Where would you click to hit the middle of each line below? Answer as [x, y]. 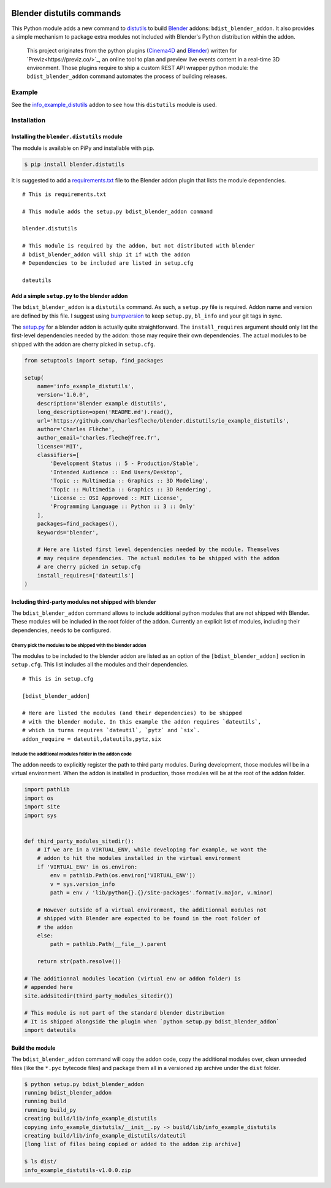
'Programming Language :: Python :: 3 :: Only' [123, 506]
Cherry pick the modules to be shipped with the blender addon [79, 646]
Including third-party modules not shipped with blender [84, 601]
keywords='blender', [68, 532]
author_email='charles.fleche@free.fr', [99, 438]
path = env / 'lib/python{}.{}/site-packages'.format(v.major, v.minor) [162, 893]
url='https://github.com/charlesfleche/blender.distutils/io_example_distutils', [163, 420]
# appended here [49, 987]
